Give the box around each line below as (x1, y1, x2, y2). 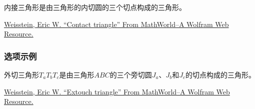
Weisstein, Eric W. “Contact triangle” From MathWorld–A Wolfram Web (4, 18, 229, 29)
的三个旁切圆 (109, 69, 152, 79)
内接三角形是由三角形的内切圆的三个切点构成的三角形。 (4, 2, 186, 12)
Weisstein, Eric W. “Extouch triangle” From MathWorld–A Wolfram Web (4, 86, 230, 96)
